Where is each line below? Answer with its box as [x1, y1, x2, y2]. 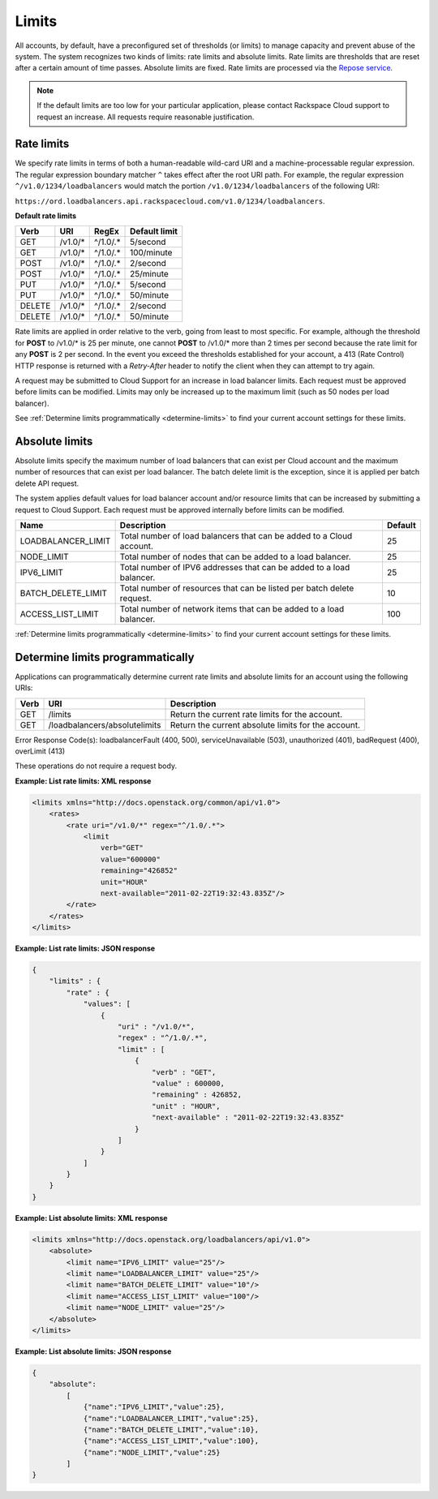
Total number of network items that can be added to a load [119, 603, 345, 614]
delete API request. [15, 479, 79, 488]
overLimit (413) [15, 746, 66, 756]
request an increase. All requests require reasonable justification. [36, 112, 255, 122]
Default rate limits [15, 211, 77, 221]
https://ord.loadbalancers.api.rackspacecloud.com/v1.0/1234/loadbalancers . [15, 195, 325, 206]
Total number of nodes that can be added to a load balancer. [119, 551, 352, 562]
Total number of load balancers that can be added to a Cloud [119, 530, 353, 541]
